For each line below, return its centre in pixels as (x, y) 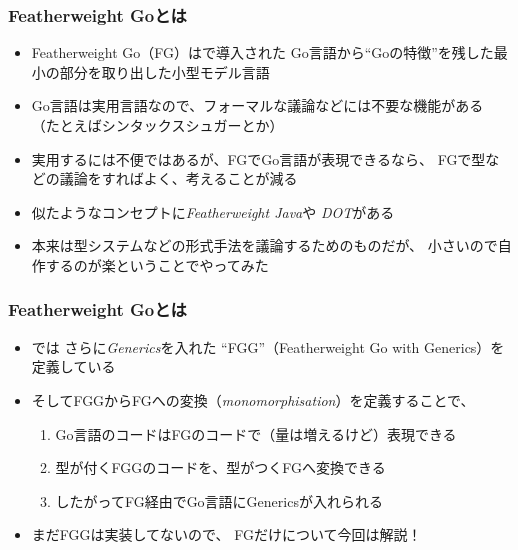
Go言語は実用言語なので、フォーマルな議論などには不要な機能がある (257, 105)
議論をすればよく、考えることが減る (178, 178)
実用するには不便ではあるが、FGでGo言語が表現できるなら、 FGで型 (258, 158)
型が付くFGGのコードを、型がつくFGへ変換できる (220, 467)
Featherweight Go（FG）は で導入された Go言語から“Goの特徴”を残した (262, 52)
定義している (73, 366)
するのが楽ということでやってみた (157, 264)
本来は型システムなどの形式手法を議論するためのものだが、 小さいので (264, 245)
